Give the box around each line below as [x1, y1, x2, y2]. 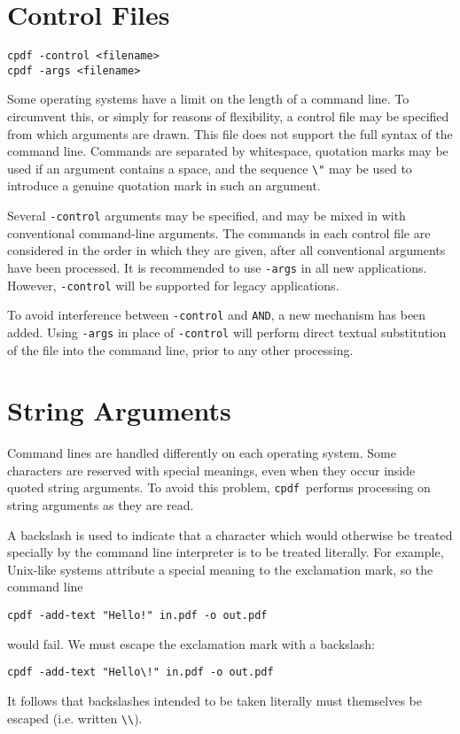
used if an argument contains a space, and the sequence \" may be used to [7, 158, 412, 177]
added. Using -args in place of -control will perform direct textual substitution [7, 322, 447, 341]
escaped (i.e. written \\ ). [7, 708, 143, 727]
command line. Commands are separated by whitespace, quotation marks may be [7, 142, 448, 160]
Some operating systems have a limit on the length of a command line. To [7, 89, 409, 108]
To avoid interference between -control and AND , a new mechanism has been [7, 305, 426, 324]
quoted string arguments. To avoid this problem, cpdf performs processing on [7, 478, 431, 497]
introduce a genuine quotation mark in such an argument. [7, 176, 321, 195]
